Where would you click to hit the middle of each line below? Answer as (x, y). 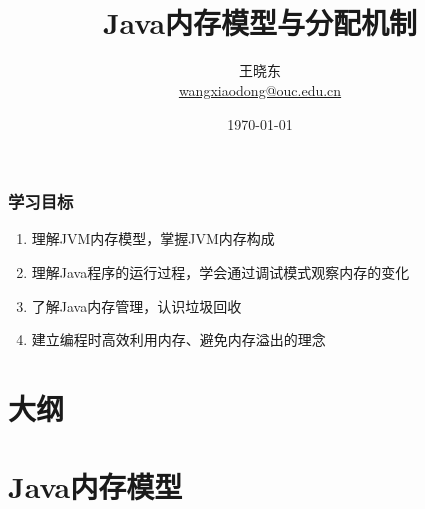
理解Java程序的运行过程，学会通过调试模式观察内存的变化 (220, 271)
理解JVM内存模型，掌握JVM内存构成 (153, 238)
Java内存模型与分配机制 (260, 22)
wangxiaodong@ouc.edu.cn (260, 89)
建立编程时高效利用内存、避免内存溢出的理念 (178, 339)
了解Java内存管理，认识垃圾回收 (136, 305)
